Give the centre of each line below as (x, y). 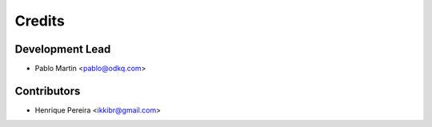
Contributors (48, 91)
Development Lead (63, 49)
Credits (40, 21)
